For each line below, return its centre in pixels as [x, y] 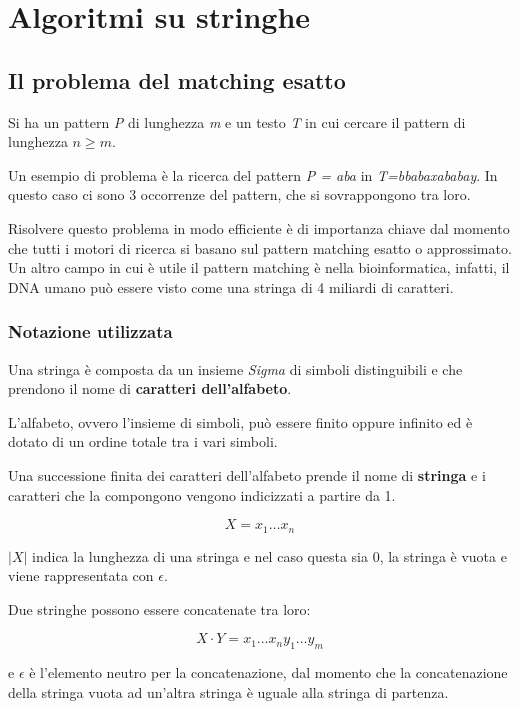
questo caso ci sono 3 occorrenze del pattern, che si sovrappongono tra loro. [239, 194]
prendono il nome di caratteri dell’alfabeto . [150, 388]
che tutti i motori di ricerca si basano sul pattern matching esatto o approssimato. [260, 247]
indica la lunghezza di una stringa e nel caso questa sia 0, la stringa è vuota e [269, 555]
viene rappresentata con [81, 575]
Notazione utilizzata [90, 331]
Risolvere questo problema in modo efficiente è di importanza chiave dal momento [259, 227]
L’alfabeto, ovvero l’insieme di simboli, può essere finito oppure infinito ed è [240, 421]
